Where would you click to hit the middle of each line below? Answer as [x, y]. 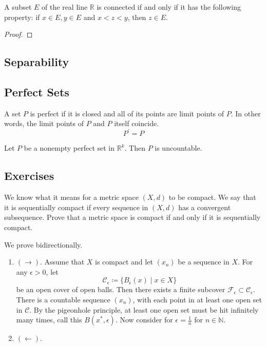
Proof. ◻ [18, 34]
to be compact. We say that [212, 197]
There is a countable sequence [63, 299]
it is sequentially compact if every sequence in [76, 207]
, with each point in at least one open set [197, 299]
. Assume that [62, 262]
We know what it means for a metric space [71, 197]
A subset [18, 7]
